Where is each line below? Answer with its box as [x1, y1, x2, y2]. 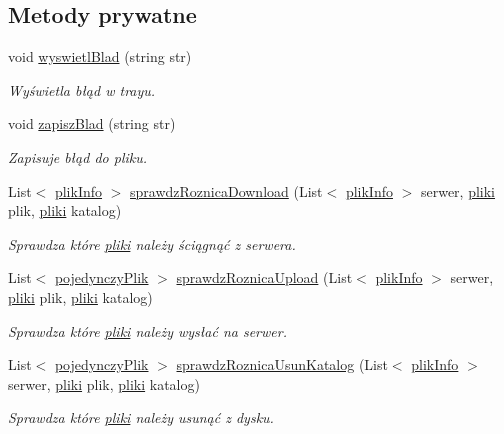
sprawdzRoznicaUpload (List [176, 267, 353, 288]
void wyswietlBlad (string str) [8, 46, 192, 67]
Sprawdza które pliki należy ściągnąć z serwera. [8, 233, 296, 254]
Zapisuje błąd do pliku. [8, 146, 148, 167]
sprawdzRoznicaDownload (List [130, 180, 323, 201]
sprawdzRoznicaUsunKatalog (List [176, 354, 388, 375]
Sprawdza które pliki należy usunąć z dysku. [8, 407, 274, 428]
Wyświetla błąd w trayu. [8, 79, 156, 100]
